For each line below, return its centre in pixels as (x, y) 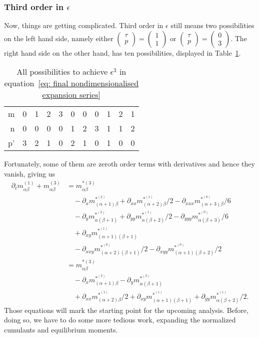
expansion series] (71, 95)
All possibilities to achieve (62, 72)
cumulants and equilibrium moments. (61, 329)
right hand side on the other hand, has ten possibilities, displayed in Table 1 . (122, 52)
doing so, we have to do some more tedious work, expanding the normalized (120, 320)
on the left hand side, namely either (59, 38)
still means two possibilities (212, 25)
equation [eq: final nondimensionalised (71, 83)
